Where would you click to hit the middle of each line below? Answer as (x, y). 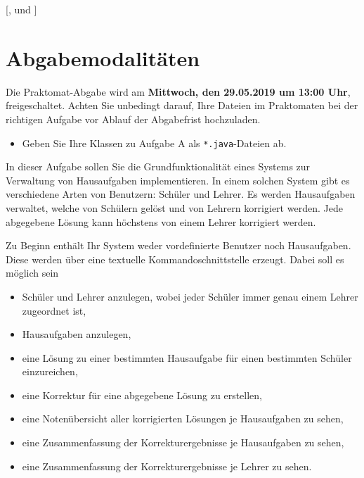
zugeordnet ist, (54, 310)
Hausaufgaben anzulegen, (77, 334)
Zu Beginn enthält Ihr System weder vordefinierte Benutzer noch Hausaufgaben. (178, 245)
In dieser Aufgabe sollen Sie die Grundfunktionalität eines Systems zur (158, 166)
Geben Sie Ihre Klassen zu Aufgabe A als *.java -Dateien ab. (154, 143)
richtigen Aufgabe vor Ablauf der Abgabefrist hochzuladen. (133, 119)
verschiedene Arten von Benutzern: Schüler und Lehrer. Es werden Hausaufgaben (181, 194)
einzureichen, (50, 371)
